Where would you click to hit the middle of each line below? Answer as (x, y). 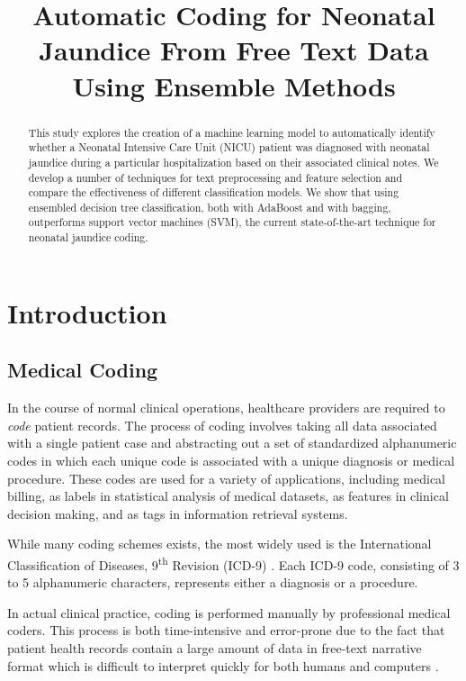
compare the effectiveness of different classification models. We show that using (214, 192)
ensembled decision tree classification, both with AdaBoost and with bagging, (210, 207)
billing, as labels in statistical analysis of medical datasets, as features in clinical (228, 496)
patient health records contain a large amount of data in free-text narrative (215, 647)
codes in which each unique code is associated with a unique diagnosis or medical (231, 460)
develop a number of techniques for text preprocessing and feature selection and (215, 177)
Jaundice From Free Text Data (234, 50)
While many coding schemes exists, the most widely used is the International (220, 544)
